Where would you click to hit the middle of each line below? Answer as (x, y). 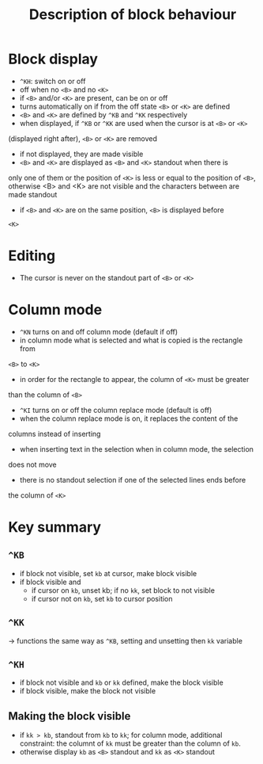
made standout (33, 194)
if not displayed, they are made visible (81, 154)
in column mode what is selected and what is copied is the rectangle (131, 340)
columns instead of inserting (54, 434)
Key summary (54, 527)
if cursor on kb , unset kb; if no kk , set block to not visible (123, 590)
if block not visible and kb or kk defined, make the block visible (121, 682)
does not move (32, 464)
